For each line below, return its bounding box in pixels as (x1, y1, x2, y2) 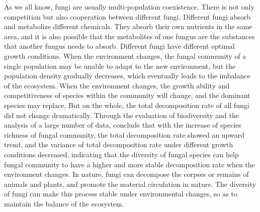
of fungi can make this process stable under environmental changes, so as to (4, 188, 237, 199)
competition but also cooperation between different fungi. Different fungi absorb (4, 11, 251, 22)
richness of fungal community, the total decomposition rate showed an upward (4, 129, 244, 140)
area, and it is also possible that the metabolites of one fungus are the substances (4, 31, 255, 41)
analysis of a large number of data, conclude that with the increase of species (4, 120, 241, 130)
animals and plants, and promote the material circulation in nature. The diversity (4, 178, 256, 189)
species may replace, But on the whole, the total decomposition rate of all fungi (4, 99, 249, 110)
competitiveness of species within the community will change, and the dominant (4, 90, 250, 100)
